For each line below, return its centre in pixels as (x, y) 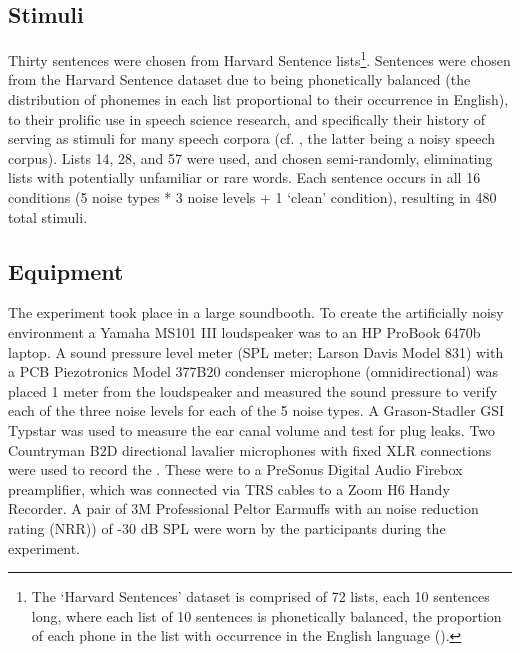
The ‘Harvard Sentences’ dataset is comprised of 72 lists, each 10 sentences (260, 596)
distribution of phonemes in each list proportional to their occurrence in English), (258, 99)
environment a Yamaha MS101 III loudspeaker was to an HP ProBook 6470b (244, 332)
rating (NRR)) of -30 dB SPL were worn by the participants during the (227, 527)
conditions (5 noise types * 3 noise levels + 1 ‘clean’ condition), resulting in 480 (252, 197)
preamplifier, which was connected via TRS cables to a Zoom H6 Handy (229, 488)
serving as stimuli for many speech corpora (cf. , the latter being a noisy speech (252, 138)
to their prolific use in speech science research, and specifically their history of (247, 118)
